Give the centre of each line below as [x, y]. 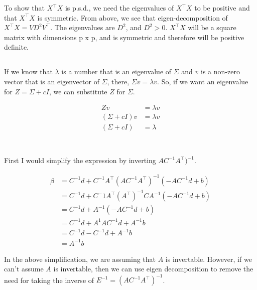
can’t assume [24, 269]
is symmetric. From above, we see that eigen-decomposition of [133, 17]
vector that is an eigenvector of [52, 81]
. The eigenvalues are [83, 27]
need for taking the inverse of [49, 280]
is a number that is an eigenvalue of [116, 71]
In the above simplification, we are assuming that [80, 259]
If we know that [28, 71]
